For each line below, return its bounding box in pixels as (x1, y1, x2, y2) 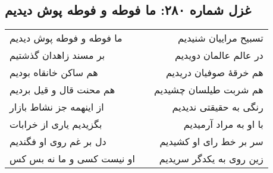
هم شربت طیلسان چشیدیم (154, 83, 263, 97)
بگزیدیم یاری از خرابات (10, 117, 102, 131)
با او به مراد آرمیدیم (183, 117, 263, 131)
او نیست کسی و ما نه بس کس (10, 152, 136, 166)
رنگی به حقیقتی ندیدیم (172, 100, 263, 114)
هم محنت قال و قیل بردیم (10, 83, 115, 97)
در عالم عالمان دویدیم (174, 48, 263, 62)
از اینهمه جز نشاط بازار (10, 100, 104, 114)
